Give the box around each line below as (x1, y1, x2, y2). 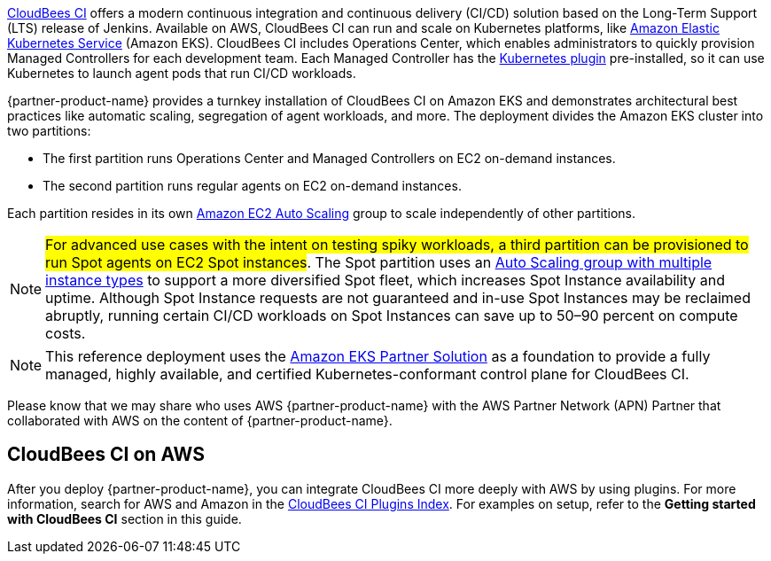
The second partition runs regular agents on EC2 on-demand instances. (43, 178, 462, 193)
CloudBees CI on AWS (7, 443, 205, 466)
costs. (45, 324, 86, 342)
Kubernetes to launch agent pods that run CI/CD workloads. (7, 66, 356, 81)
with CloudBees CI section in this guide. (7, 510, 242, 526)
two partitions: (7, 123, 91, 138)
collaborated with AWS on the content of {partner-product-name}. (7, 413, 393, 428)
